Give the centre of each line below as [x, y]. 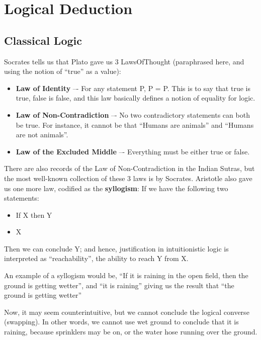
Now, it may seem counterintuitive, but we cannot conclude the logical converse [127, 312]
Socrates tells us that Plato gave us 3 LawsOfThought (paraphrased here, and [124, 61]
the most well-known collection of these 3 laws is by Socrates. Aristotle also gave [128, 178]
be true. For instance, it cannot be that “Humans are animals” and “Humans [135, 124]
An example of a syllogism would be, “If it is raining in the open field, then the [126, 275]
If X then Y [34, 215]
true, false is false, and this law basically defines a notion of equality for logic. [136, 98]
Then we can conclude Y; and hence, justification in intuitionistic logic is [116, 248]
